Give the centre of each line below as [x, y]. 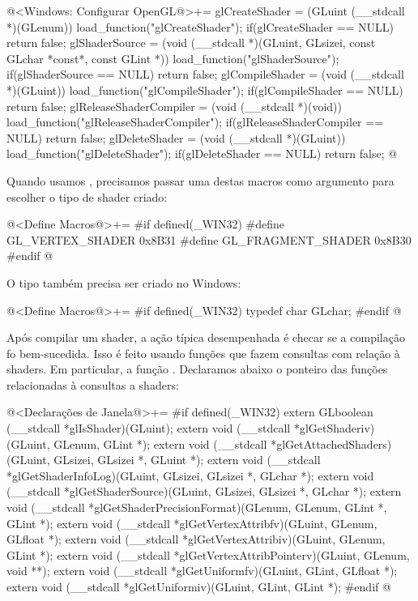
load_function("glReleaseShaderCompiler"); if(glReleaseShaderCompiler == [195, 122]
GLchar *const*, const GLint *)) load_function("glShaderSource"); [173, 58]
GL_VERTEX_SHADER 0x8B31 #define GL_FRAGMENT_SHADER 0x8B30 [209, 239]
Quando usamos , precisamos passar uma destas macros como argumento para [200, 180]
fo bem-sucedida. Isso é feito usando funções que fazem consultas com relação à [203, 353]
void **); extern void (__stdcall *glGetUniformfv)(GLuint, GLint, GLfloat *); [202, 571]
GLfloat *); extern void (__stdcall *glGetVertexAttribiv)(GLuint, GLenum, [196, 539]
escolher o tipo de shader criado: [87, 196]
